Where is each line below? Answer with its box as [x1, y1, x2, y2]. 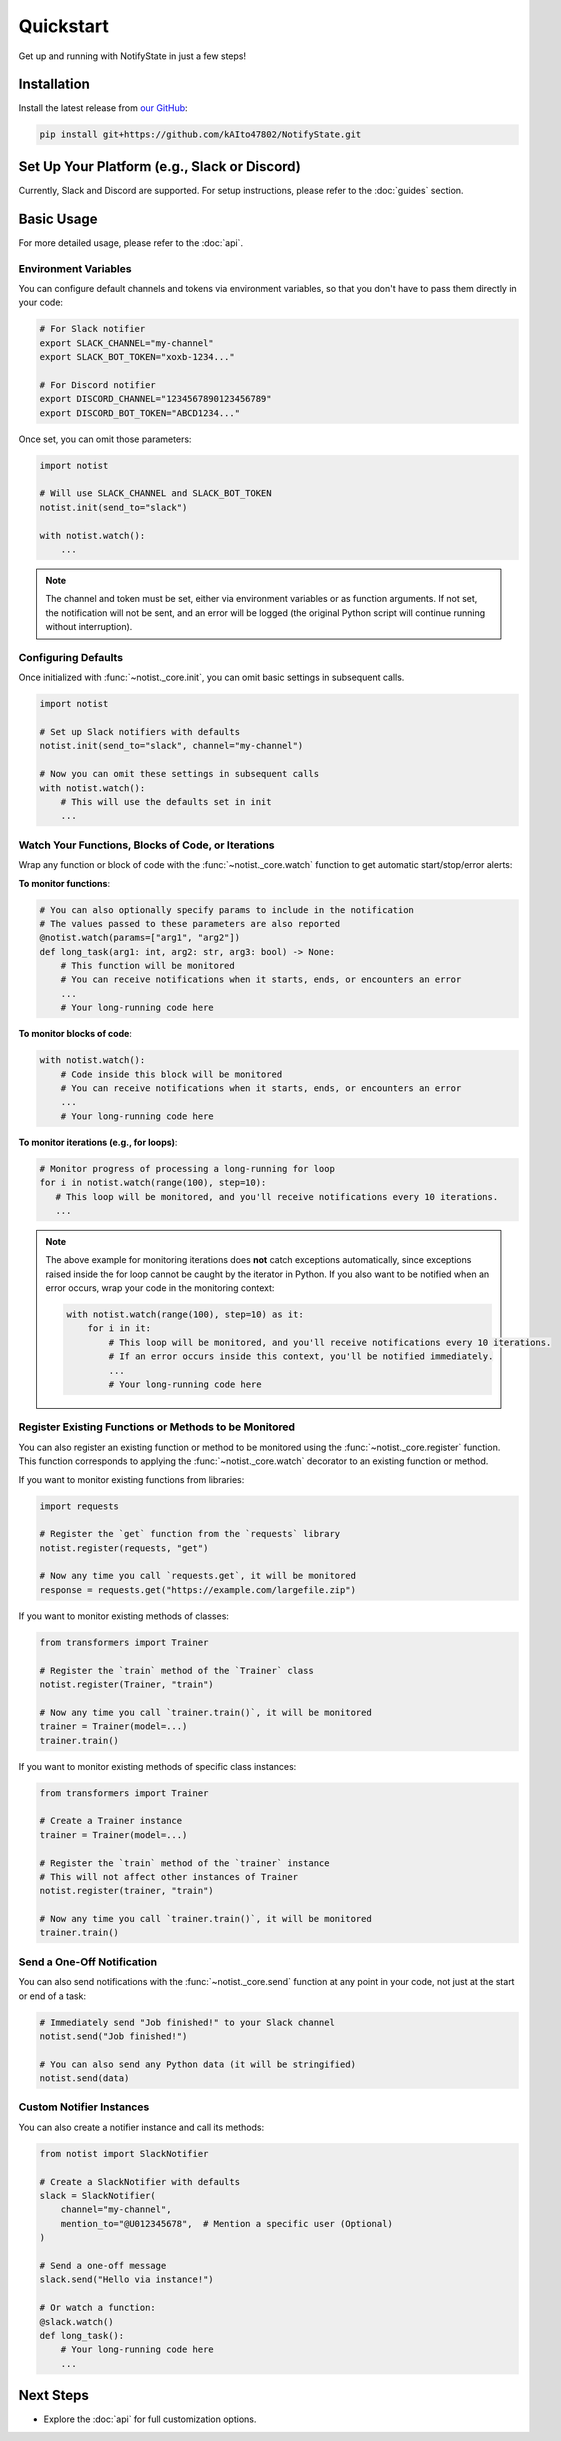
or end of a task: [18, 1990, 87, 2002]
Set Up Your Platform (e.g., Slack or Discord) [18, 158, 302, 175]
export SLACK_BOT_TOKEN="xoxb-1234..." [39, 351, 235, 363]
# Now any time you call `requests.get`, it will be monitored [39, 1570, 357, 1582]
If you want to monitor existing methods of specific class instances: [18, 1760, 297, 1772]
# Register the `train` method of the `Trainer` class [39, 1665, 314, 1676]
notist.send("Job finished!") [39, 2030, 188, 2042]
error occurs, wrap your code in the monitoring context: [45, 1282, 275, 1294]
